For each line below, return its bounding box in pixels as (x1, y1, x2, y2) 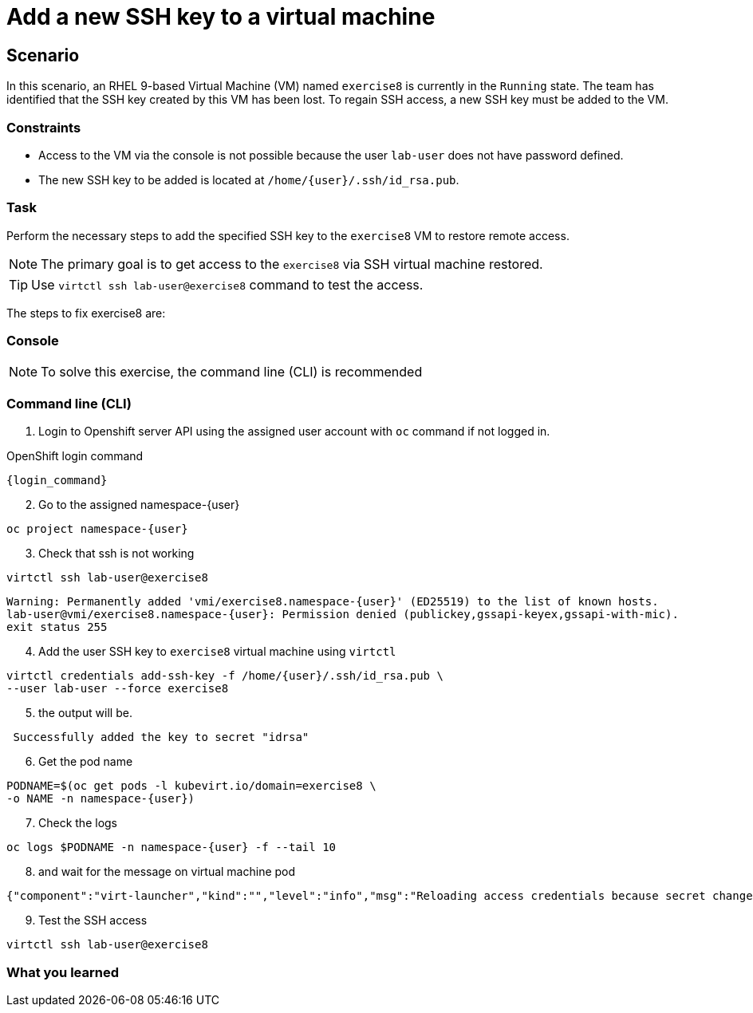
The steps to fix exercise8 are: (6, 305, 166, 320)
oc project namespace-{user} (6, 522, 188, 536)
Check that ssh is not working (38, 546, 195, 561)
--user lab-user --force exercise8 (6, 682, 229, 696)
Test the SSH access (38, 913, 148, 928)
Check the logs (38, 816, 118, 830)
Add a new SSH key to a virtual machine (6, 3, 436, 30)
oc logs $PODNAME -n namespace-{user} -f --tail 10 (6, 841, 337, 854)
